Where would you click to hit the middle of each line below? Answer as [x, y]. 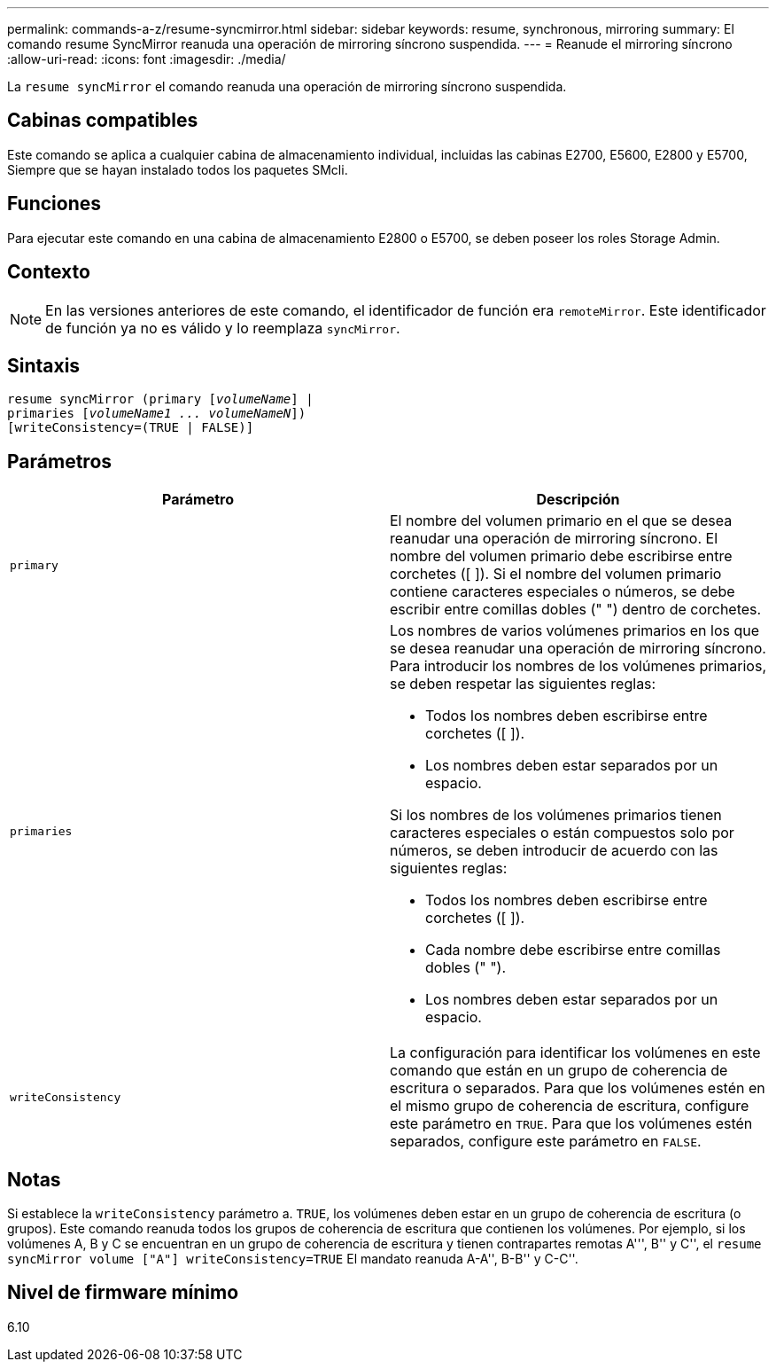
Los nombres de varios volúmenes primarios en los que [574, 631]
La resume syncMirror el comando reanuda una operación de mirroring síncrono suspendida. [287, 86]
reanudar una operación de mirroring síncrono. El [554, 539]
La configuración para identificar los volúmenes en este [575, 1053]
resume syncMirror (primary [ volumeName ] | [160, 399]
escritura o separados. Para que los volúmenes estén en [578, 1088]
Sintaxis [44, 365]
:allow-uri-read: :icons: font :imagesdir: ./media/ [147, 59]
